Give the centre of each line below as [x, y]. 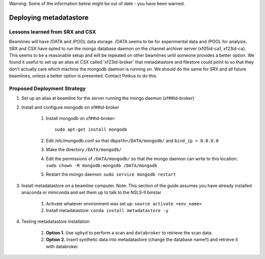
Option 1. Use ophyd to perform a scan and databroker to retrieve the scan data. [129, 233]
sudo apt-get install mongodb [91, 129]
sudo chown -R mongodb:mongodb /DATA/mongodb [102, 165]
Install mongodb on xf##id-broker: [81, 118]
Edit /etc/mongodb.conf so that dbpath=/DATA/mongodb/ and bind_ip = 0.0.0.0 [132, 141]
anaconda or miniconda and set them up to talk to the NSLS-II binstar [91, 192]
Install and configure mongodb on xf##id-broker [70, 107]
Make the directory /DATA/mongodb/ [84, 150]
